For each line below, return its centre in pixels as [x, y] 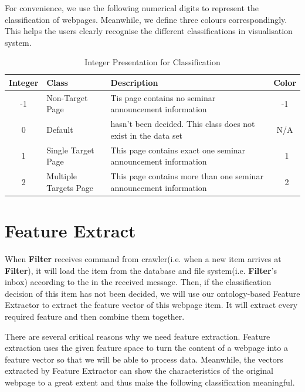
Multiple [62, 176]
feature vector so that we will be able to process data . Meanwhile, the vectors [144, 359]
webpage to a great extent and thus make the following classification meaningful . [150, 382]
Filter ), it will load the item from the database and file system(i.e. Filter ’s [141, 270]
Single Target [70, 150]
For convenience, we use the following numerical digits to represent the [132, 8]
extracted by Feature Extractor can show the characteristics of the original [139, 371]
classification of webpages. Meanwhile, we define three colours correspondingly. [146, 19]
